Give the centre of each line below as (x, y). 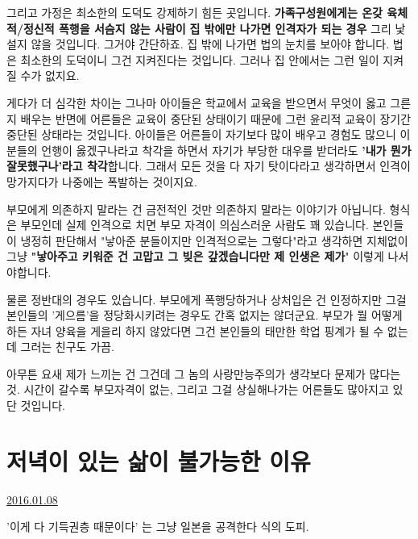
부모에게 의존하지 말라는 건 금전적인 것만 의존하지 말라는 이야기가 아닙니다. (196, 209)
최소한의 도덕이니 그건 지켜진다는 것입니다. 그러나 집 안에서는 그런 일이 (200, 59)
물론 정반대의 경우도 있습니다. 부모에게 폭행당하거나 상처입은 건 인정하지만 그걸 (207, 299)
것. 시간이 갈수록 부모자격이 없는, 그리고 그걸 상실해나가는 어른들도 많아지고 (198, 389)
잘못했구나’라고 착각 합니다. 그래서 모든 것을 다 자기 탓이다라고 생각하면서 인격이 (209, 166)
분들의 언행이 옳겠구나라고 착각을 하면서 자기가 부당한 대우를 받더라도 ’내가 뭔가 (209, 150)
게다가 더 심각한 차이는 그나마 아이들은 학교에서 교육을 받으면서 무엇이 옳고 (197, 102)
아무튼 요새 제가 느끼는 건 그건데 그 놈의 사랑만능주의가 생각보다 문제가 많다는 (204, 373)
